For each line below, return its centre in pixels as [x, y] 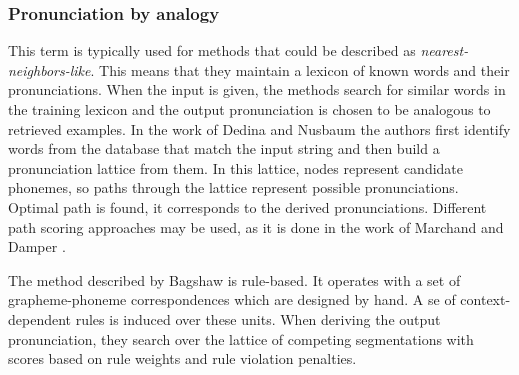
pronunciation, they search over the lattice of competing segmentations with [241, 338]
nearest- [444, 50]
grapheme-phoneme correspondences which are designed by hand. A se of [232, 299]
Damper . [37, 246]
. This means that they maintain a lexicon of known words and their [300, 69]
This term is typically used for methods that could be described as [212, 50]
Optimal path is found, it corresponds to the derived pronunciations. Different [247, 206]
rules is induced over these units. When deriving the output [258, 318]
